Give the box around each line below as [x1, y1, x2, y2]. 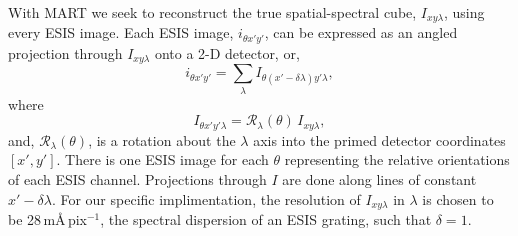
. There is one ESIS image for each [56, 149, 269, 170]
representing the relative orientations [284, 149, 510, 170]
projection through [8, 42, 123, 63]
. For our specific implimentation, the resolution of [51, 188, 361, 209]
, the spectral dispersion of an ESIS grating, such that [100, 208, 432, 229]
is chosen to [422, 188, 494, 209]
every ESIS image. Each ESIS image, [8, 22, 234, 43]
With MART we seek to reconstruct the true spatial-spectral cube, [8, 2, 417, 22]
